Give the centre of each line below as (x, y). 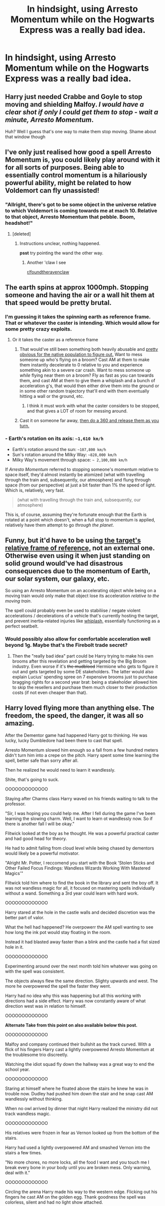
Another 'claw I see (46, 262)
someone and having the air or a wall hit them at (80, 295)
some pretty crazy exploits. (39, 329)
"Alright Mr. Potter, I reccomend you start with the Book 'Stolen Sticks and (80, 863)
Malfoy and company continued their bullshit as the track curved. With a (78, 1044)
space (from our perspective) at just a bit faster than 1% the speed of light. (81, 485)
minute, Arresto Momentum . (50, 120)
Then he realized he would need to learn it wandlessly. (60, 770)
